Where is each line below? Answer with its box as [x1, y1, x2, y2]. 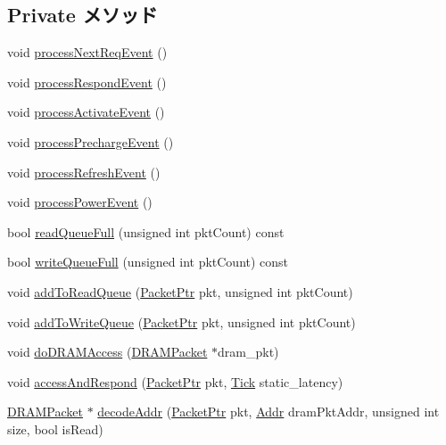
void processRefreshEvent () [7, 162, 161, 181]
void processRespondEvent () [7, 72, 167, 91]
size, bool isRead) [7, 419, 103, 438]
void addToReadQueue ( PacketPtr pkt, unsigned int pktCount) [7, 282, 353, 301]
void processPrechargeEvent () [7, 132, 174, 151]
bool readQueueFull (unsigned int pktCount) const [7, 222, 285, 241]
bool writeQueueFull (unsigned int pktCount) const [7, 252, 289, 271]
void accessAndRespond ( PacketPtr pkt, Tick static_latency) [7, 372, 343, 391]
